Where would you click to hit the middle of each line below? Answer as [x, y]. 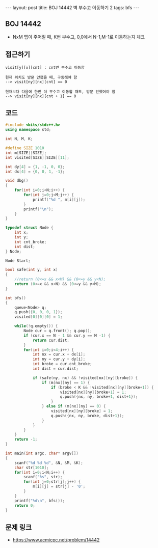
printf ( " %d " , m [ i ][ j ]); [59, 200]
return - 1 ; [26, 440]
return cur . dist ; [51, 340]
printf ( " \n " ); [38, 209]
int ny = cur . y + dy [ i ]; [59, 359]
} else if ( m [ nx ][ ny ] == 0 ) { [74, 406]
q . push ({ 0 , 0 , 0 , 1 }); [38, 312]
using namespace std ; [28, 130]
